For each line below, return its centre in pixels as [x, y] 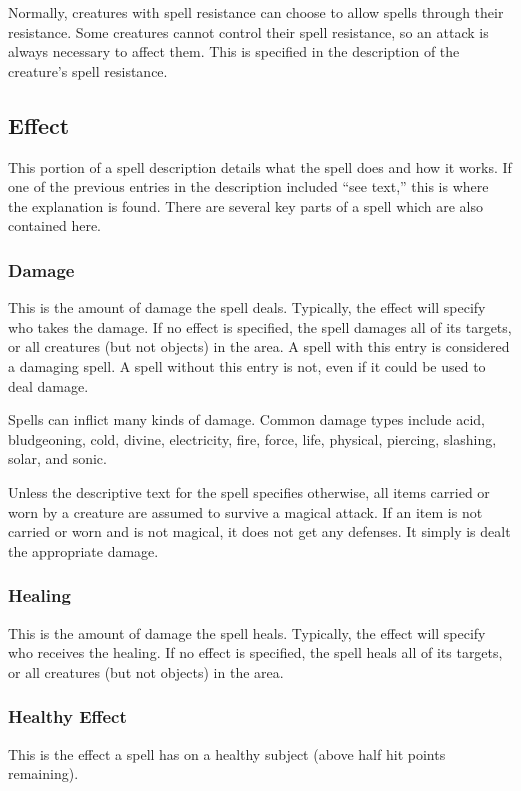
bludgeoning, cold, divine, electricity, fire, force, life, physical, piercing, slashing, [252, 438]
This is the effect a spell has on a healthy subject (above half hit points [227, 753]
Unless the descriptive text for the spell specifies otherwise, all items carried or [249, 491]
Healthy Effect [67, 716]
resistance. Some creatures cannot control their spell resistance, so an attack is [248, 31]
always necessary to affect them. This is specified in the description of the [234, 51]
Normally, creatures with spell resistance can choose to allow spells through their [256, 12]
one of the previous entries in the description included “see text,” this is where [248, 186]
